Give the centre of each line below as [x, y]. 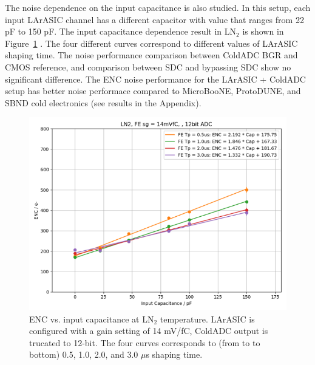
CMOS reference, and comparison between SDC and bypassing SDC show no [148, 67]
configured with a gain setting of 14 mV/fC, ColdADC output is [149, 331]
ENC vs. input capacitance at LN [92, 319]
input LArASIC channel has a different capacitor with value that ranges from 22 [154, 19]
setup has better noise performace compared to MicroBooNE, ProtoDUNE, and [153, 91]
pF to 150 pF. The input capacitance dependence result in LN [121, 31]
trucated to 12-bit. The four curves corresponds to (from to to [145, 342]
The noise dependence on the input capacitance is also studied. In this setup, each [158, 7]
